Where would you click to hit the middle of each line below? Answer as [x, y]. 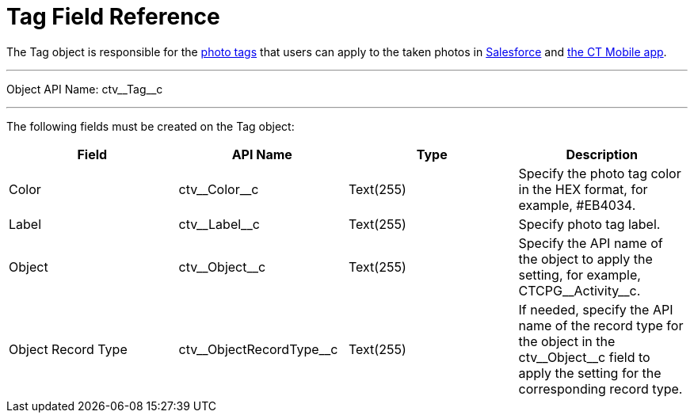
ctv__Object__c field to [584, 357]
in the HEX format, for [583, 189]
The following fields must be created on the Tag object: [151, 126]
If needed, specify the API [596, 309]
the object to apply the [585, 259]
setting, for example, [580, 274]
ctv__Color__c [219, 189]
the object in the [567, 341]
